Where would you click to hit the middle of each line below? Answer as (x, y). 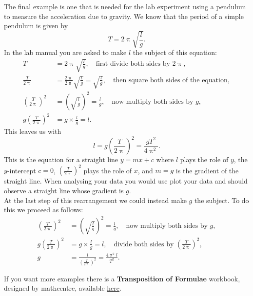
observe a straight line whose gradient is (64, 190)
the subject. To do (222, 200)
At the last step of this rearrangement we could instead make (95, 200)
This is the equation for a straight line (61, 159)
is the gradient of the (207, 170)
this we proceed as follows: (44, 210)
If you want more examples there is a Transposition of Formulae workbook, (122, 278)
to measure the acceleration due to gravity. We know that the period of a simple (124, 16)
